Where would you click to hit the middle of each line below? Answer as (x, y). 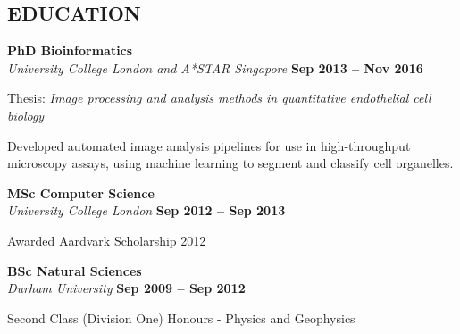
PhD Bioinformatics (70, 50)
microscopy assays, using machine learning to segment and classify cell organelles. (230, 163)
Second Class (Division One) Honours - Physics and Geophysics (181, 317)
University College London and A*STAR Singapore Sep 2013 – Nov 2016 (215, 67)
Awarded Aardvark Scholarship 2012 (107, 240)
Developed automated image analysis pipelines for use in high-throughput (209, 145)
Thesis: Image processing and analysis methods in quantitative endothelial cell (219, 98)
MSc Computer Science (81, 192)
